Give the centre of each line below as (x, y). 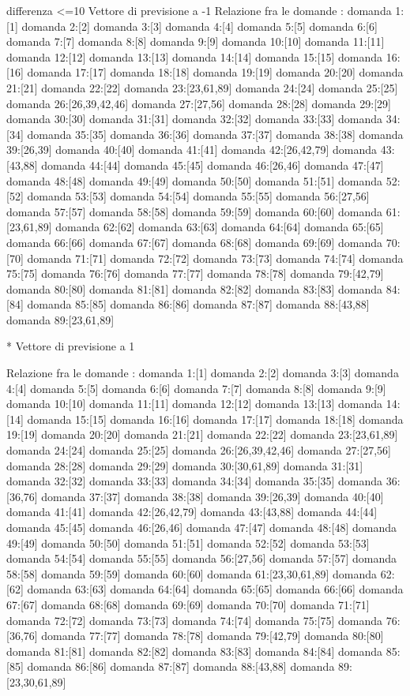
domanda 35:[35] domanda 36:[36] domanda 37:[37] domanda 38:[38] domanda (215, 134)
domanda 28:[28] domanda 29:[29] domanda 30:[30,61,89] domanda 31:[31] (185, 465)
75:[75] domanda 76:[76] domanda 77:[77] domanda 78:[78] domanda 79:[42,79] (195, 273)
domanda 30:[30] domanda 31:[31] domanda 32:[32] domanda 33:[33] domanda (195, 119)
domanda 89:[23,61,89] (60, 319)
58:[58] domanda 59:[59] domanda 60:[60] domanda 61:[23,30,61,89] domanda (192, 573)
